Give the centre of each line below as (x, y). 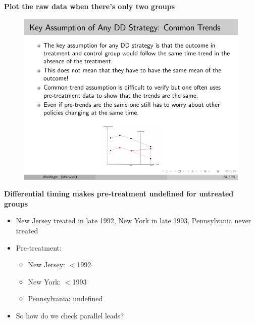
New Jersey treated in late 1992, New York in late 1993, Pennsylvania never (134, 220)
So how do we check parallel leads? (70, 315)
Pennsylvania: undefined (65, 298)
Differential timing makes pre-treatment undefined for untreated (119, 194)
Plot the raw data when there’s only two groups (90, 6)
